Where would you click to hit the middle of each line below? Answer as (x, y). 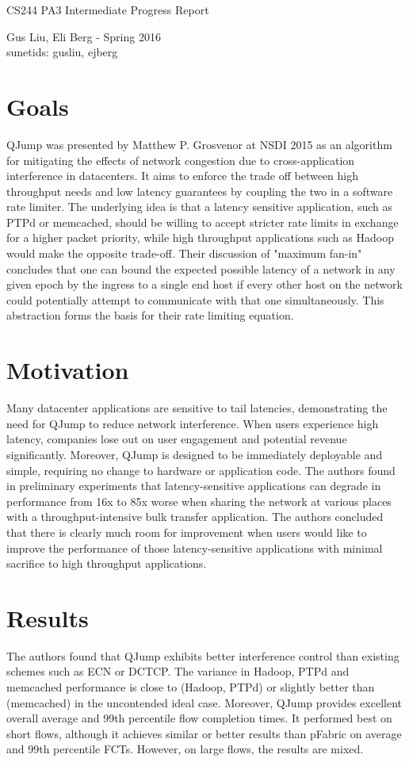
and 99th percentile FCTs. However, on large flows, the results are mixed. (185, 749)
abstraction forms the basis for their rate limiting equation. (150, 315)
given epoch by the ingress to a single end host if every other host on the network (204, 284)
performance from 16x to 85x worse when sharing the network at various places (199, 501)
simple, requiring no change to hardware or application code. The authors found (201, 470)
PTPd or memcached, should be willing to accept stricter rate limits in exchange (203, 222)
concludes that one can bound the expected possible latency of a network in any (201, 268)
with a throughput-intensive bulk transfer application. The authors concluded (195, 517)
